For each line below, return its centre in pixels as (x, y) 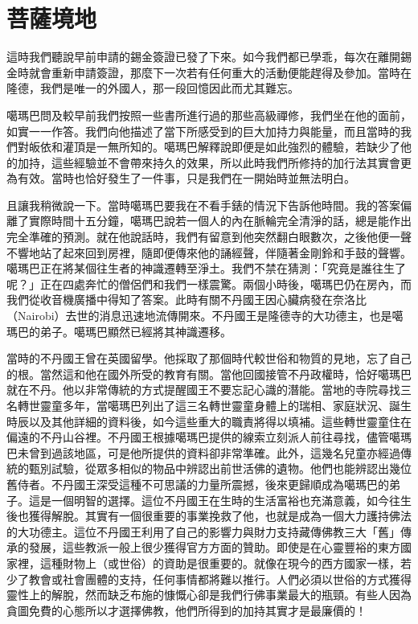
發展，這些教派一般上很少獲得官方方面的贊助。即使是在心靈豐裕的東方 (214, 547)
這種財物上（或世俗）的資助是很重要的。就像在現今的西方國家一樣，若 (225, 562)
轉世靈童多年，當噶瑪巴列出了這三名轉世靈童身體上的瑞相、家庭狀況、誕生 (214, 405)
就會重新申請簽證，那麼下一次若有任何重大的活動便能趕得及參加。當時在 (220, 72)
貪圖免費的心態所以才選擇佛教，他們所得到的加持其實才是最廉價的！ (186, 610)
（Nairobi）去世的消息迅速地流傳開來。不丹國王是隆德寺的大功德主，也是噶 (205, 316)
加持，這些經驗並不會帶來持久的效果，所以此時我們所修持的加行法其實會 (209, 162)
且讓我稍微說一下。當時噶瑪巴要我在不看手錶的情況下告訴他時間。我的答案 (203, 205)
